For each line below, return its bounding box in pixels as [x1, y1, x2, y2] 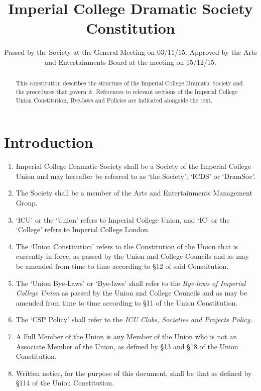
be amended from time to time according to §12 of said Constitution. [16, 260, 229, 271]
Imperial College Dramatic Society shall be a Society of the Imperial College [16, 161, 251, 171]
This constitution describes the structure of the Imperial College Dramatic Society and [16, 79, 243, 87]
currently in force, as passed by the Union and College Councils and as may [16, 251, 249, 261]
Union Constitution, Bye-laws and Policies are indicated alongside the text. [16, 95, 213, 104]
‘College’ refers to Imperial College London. [16, 224, 150, 235]
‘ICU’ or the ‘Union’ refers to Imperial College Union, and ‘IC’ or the [16, 214, 230, 225]
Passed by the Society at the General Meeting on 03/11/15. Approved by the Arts [4, 47, 257, 57]
